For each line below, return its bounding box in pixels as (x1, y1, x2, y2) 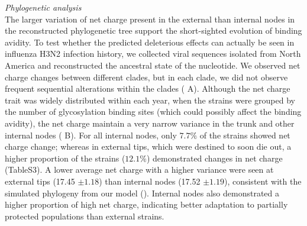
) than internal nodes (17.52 (99, 175, 201, 187)
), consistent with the (224, 175, 302, 187)
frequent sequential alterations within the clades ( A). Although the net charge (5, 82, 290, 95)
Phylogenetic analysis (5, 1, 82, 13)
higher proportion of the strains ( (5, 151, 125, 164)
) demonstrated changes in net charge (146, 151, 283, 164)
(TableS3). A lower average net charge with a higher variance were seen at (5, 163, 274, 176)
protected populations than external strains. (5, 209, 164, 222)
